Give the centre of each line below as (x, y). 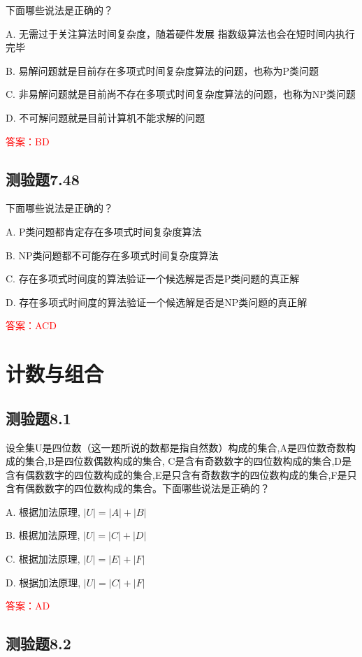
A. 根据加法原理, (43, 511)
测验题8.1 (38, 418)
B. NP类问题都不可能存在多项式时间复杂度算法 (112, 255)
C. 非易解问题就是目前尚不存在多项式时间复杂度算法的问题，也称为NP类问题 (181, 94)
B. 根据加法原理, (43, 535)
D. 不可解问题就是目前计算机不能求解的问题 (106, 117)
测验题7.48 (43, 179)
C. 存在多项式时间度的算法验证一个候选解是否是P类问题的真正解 (153, 279)
